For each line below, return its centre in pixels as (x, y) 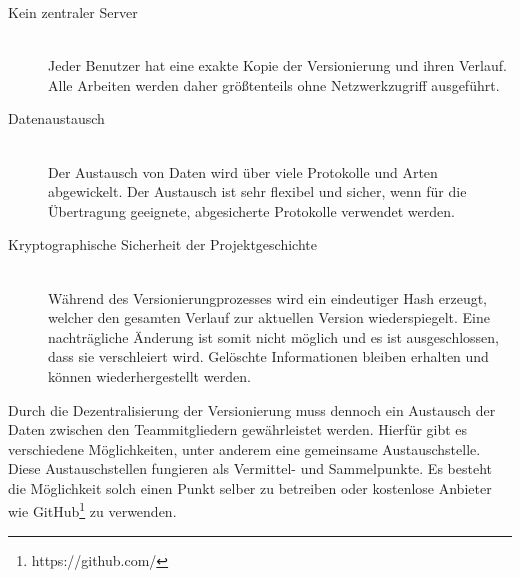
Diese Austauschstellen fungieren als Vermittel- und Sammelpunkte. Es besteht (250, 468)
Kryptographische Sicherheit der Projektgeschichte (162, 244)
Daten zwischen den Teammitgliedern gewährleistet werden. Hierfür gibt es (238, 429)
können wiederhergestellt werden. (149, 375)
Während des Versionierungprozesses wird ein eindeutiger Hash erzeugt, (268, 297)
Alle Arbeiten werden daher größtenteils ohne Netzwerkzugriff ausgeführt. (274, 84)
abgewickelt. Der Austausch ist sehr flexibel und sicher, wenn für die (257, 191)
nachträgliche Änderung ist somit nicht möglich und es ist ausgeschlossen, (273, 336)
